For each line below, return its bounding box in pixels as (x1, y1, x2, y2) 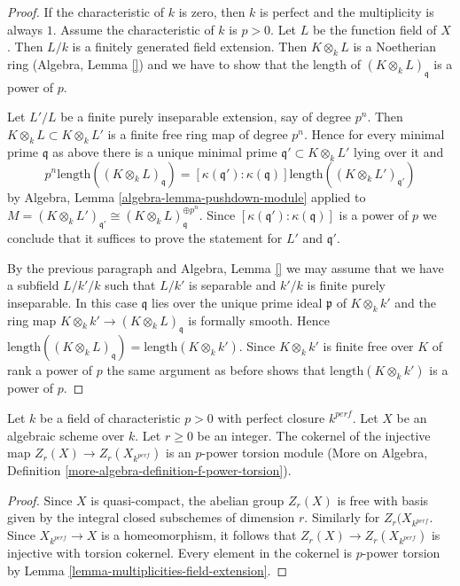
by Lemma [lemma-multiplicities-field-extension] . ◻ (7, 560, 288, 579)
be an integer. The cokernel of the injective (197, 426, 431, 444)
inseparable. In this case (7, 293, 137, 311)
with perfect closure (217, 408, 325, 426)
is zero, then (178, 3, 246, 20)
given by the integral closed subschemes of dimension (7, 508, 295, 527)
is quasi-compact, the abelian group (90, 490, 285, 509)
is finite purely (307, 276, 386, 294)
